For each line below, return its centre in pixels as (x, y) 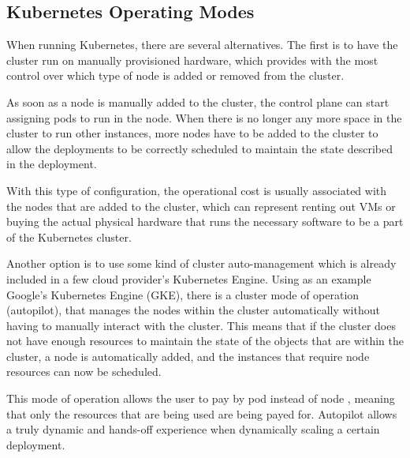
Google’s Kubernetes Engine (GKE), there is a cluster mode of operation (183, 294)
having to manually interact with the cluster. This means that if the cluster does (201, 325)
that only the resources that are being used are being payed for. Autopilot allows (202, 413)
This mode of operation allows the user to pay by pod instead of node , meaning (201, 398)
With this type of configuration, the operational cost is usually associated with (197, 190)
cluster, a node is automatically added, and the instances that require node (188, 356)
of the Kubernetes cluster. (69, 237)
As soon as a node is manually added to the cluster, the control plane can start (198, 101)
